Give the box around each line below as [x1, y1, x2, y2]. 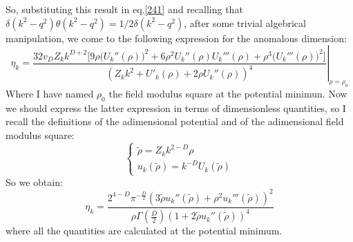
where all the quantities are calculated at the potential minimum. [6, 223, 283, 238]
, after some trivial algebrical [184, 15, 306, 30]
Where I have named [6, 86, 94, 100]
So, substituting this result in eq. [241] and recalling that [6, 2, 243, 16]
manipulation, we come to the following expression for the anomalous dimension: [6, 30, 347, 45]
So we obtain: [6, 174, 63, 189]
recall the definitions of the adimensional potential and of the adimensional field [6, 114, 344, 129]
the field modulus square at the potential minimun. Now [108, 86, 347, 100]
